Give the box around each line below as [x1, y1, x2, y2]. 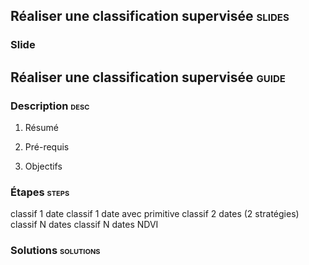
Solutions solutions [10, 244, 101, 258]
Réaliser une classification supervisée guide [10, 69, 286, 86]
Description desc [10, 99, 90, 113]
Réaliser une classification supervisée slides [10, 8, 290, 25]
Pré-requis [24, 141, 70, 153]
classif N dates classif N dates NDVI [10, 219, 159, 231]
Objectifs [24, 160, 63, 172]
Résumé [24, 122, 59, 133]
